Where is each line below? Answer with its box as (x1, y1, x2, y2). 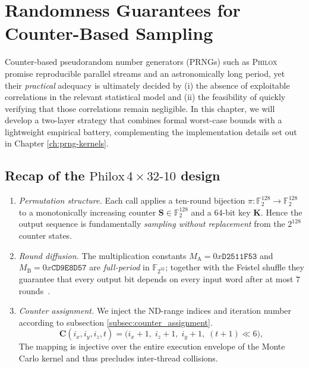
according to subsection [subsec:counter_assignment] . (18, 316, 213, 328)
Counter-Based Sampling (5, 21, 213, 45)
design (181, 166, 220, 185)
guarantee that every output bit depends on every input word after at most (18, 272, 294, 285)
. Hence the (260, 205, 302, 218)
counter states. (18, 229, 72, 242)
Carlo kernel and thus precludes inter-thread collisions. (18, 351, 218, 364)
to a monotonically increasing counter (18, 205, 156, 218)
